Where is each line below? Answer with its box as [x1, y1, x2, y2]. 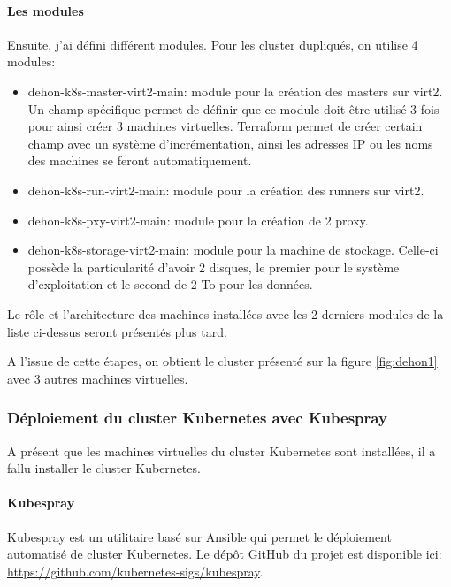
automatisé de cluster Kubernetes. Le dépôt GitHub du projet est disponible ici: [7, 545, 442, 563]
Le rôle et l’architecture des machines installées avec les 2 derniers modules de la [7, 304, 444, 323]
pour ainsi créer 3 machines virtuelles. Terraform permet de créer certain [27, 117, 423, 135]
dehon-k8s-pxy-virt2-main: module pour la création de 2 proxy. [27, 210, 369, 229]
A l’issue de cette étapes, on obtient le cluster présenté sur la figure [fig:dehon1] [7, 352, 438, 370]
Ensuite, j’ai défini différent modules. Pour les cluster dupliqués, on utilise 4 [7, 34, 418, 53]
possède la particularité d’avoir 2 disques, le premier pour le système [27, 257, 400, 276]
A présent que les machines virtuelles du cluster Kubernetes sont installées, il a [7, 441, 436, 460]
